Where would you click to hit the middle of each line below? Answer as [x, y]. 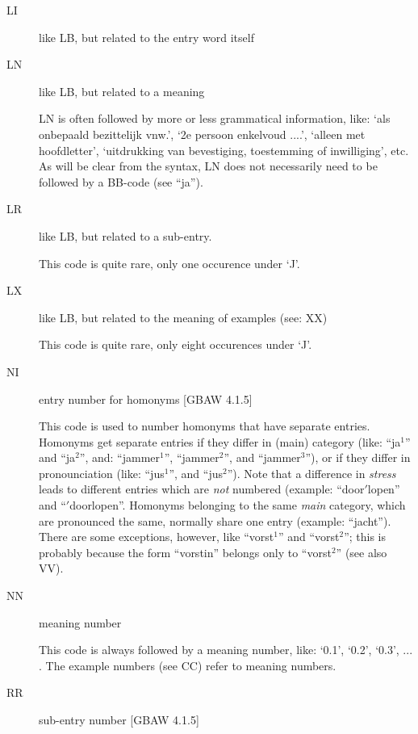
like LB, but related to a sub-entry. [125, 235]
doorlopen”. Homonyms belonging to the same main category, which [238, 505]
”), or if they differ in [358, 457]
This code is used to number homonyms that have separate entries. [205, 426]
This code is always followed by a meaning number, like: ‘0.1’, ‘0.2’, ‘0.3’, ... [226, 650]
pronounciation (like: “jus [102, 473]
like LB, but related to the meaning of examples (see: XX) [183, 317]
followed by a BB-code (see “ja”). [121, 181]
